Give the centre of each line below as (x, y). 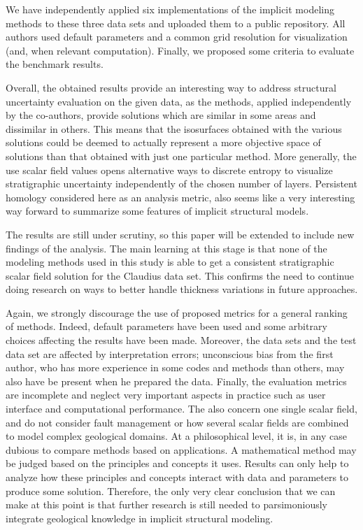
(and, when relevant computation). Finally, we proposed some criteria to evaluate (180, 50)
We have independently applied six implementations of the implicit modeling (170, 9)
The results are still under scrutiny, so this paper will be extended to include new (180, 234)
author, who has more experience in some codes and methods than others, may (175, 367)
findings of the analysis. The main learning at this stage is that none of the (166, 248)
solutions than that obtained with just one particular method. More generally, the (181, 156)
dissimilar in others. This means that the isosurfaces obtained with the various (174, 128)
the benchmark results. (55, 64)
